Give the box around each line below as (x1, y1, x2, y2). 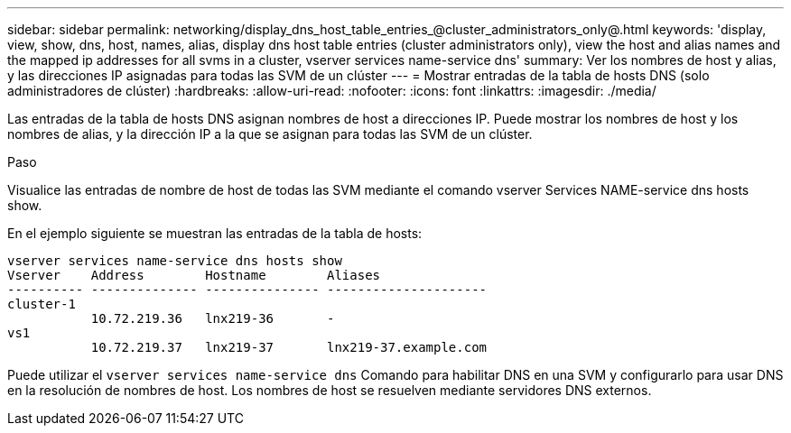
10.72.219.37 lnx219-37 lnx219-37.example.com (90, 340, 488, 355)
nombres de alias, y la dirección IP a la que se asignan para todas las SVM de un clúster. (7, 126, 533, 142)
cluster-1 (7, 297, 76, 311)
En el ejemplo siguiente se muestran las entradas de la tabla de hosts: (7, 226, 423, 241)
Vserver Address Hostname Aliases (7, 268, 381, 282)
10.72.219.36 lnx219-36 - (90, 311, 335, 326)
